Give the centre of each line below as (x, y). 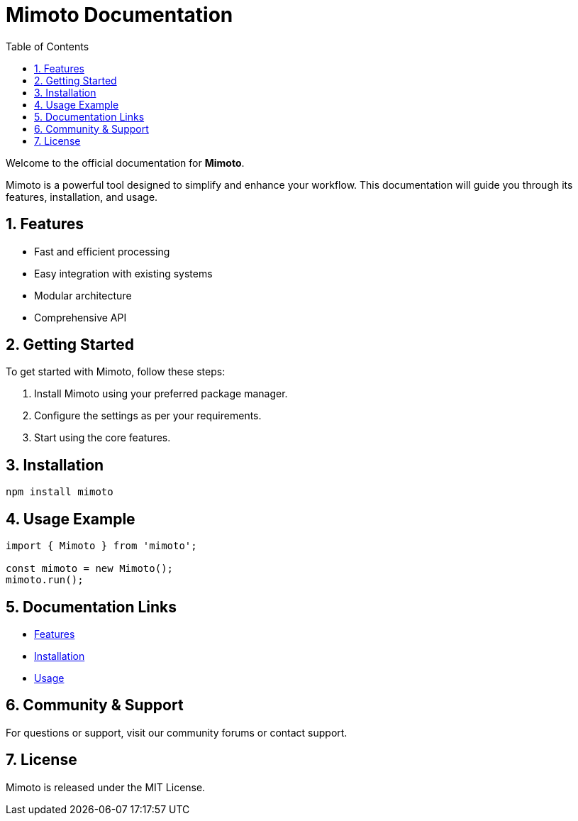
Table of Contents (48, 46)
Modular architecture (83, 295)
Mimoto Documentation (120, 15)
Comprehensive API (80, 317)
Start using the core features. (102, 438)
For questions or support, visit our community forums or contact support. (177, 732)
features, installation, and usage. (82, 197)
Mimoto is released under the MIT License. (106, 787)
